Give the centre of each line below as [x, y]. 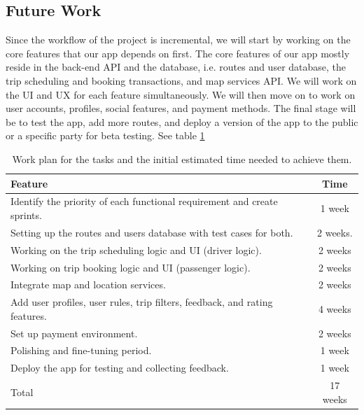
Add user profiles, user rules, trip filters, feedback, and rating [142, 302]
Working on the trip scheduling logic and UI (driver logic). [136, 249]
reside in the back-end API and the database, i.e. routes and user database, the [176, 67]
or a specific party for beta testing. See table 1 [105, 135]
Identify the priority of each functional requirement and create [144, 201]
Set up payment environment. [74, 333]
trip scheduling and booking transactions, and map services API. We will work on [181, 80]
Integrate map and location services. [88, 284]
